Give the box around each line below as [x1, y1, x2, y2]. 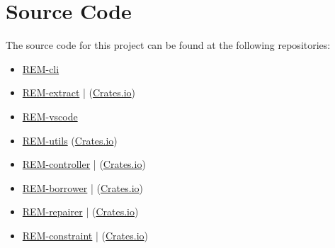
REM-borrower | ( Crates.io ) [22, 180, 144, 195]
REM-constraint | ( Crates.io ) [22, 227, 149, 242]
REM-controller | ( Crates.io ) [22, 157, 146, 171]
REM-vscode [22, 108, 78, 123]
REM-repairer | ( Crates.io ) [22, 204, 139, 219]
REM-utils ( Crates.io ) [22, 133, 118, 147]
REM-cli [22, 61, 59, 76]
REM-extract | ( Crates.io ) [22, 85, 136, 100]
